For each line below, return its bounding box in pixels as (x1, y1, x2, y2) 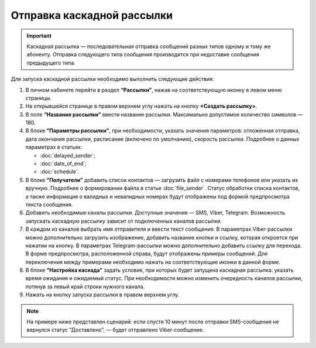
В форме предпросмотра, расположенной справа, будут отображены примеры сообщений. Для (25, 250, 268, 257)
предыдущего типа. (26, 59, 76, 66)
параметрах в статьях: (25, 144, 83, 151)
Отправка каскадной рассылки (11, 9, 173, 22)
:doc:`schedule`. (40, 168, 80, 175)
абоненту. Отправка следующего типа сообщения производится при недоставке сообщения (26, 51, 260, 58)
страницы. (25, 94, 52, 101)
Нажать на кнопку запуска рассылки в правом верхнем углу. (25, 291, 180, 298)
